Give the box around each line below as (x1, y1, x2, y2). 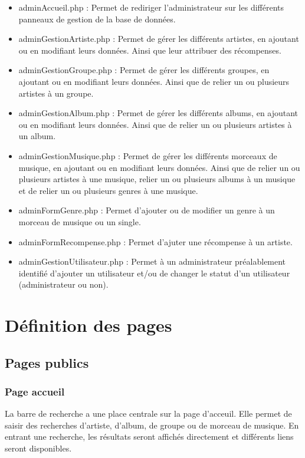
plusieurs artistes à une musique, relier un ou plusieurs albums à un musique (18, 173, 296, 185)
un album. (18, 130, 56, 142)
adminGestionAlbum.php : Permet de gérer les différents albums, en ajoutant (18, 107, 299, 119)
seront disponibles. (5, 442, 72, 454)
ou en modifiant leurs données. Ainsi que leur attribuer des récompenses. (18, 44, 281, 56)
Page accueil (5, 384, 65, 398)
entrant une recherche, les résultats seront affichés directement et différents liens (5, 430, 294, 443)
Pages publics (5, 353, 89, 371)
